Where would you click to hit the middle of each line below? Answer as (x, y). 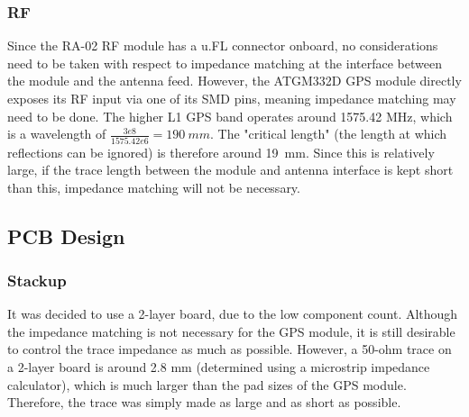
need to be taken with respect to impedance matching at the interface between (225, 63)
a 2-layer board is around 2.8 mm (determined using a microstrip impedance (219, 367)
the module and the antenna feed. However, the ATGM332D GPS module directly (234, 81)
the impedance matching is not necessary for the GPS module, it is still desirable (231, 331)
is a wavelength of (57, 134)
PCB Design (66, 236)
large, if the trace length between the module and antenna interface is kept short (230, 170)
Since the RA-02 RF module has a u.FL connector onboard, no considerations (223, 45)
